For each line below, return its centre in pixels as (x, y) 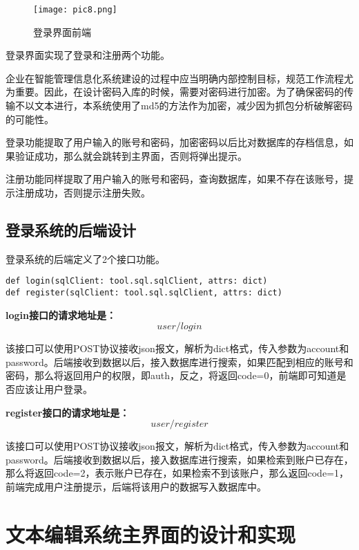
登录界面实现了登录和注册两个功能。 (88, 55)
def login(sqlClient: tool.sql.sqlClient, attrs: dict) (137, 281)
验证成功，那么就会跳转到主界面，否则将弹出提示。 (131, 155)
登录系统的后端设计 (71, 229)
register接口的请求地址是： (68, 412)
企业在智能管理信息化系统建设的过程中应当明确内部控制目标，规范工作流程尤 (179, 78)
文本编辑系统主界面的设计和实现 (151, 534)
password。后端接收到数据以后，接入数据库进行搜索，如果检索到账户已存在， (179, 459)
